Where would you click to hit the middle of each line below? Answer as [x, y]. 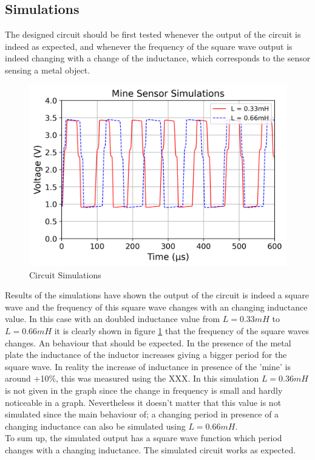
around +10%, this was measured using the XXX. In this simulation [132, 378]
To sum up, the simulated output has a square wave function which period [144, 438]
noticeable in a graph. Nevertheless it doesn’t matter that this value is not [143, 402]
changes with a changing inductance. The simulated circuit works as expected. [151, 450]
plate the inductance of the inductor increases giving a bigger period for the [146, 355]
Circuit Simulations [65, 274]
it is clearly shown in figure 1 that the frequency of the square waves [181, 331]
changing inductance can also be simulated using [95, 426]
